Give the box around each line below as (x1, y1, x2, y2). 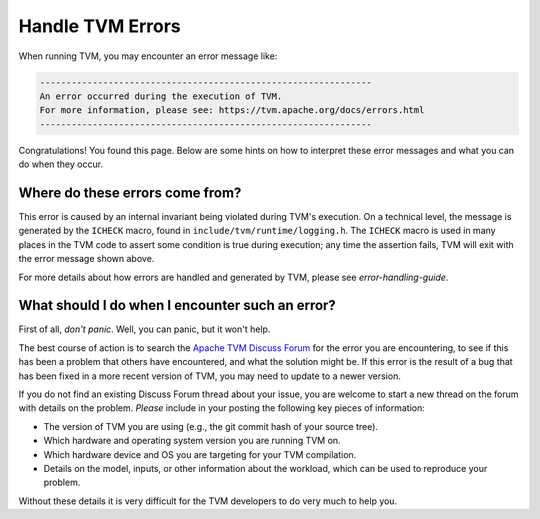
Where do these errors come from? (18, 184, 242, 201)
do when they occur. (18, 158, 104, 170)
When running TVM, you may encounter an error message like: (18, 50, 278, 62)
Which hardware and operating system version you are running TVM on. (43, 435, 341, 447)
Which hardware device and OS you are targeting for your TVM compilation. (43, 448, 357, 460)
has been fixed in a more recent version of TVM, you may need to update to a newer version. (18, 370, 402, 382)
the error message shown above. (18, 253, 155, 265)
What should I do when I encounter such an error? (18, 297, 337, 314)
